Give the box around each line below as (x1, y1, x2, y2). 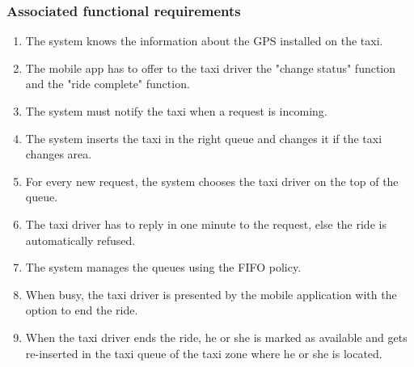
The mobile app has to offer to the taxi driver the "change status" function (25, 59, 396, 76)
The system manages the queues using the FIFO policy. (25, 259, 302, 276)
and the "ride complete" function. (25, 75, 190, 92)
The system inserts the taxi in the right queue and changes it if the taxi (25, 129, 382, 146)
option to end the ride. (25, 302, 138, 318)
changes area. (25, 146, 92, 162)
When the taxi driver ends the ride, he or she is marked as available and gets (25, 328, 408, 345)
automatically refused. (25, 231, 136, 248)
